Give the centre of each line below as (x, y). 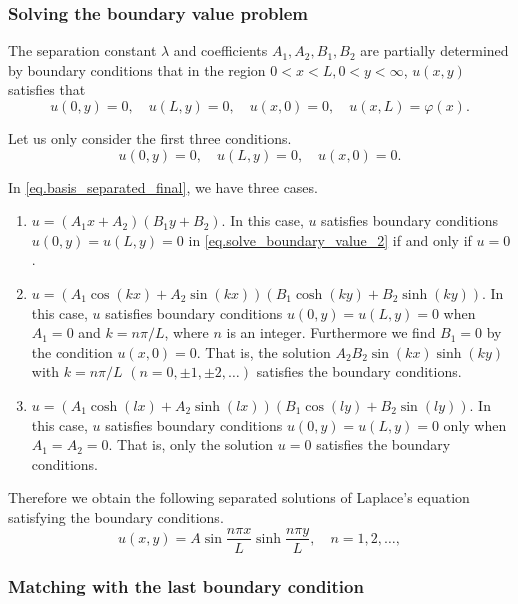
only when (475, 424)
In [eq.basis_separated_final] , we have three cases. (163, 186)
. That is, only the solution (191, 444)
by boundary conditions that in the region (137, 69)
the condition (72, 351)
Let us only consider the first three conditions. (150, 138)
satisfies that (47, 89)
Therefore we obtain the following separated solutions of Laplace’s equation (239, 497)
